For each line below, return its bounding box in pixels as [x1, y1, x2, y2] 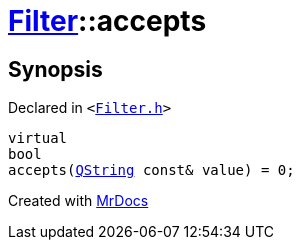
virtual [8, 130, 68, 147]
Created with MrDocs [8, 192, 149, 210]
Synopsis [8, 56, 103, 82]
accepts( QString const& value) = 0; [8, 162, 295, 179]
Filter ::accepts [8, 4, 207, 38]
